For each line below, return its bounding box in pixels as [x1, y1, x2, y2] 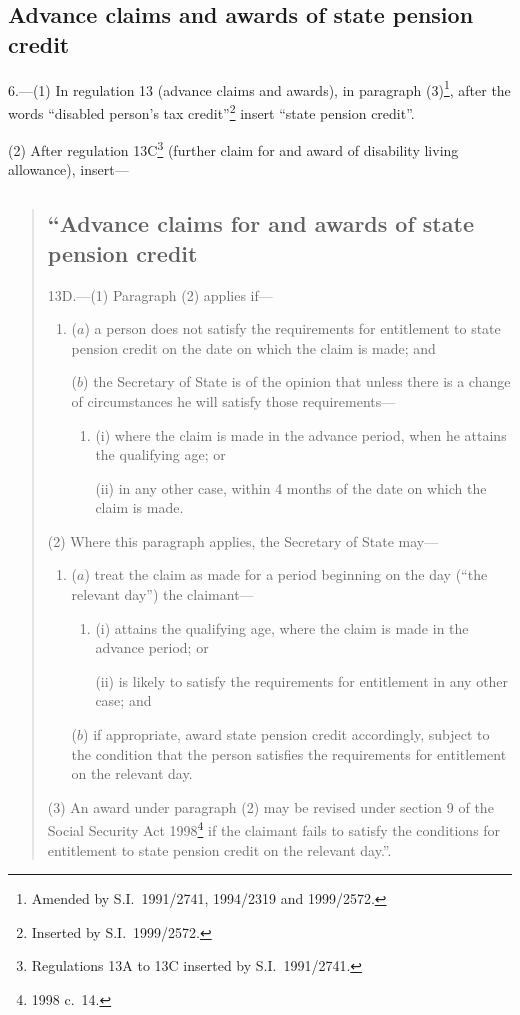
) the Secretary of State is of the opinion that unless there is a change [83, 371, 511, 392]
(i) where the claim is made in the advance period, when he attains [95, 424, 507, 445]
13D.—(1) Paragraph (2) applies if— [47, 284, 273, 305]
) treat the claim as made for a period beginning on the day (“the [84, 564, 488, 585]
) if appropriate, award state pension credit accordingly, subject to [83, 724, 490, 745]
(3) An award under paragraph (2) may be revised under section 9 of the [47, 796, 494, 817]
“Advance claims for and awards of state [47, 208, 474, 239]
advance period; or [95, 637, 209, 658]
